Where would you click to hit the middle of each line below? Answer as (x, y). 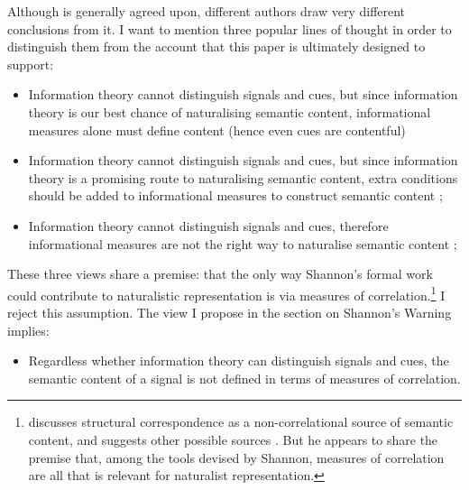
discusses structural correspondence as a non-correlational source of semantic (241, 422)
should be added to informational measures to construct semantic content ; (235, 195)
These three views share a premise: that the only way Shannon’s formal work (220, 274)
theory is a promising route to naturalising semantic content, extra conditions (243, 177)
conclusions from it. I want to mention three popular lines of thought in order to (230, 28)
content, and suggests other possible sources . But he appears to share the (233, 439)
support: (31, 64)
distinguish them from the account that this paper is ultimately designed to (216, 46)
